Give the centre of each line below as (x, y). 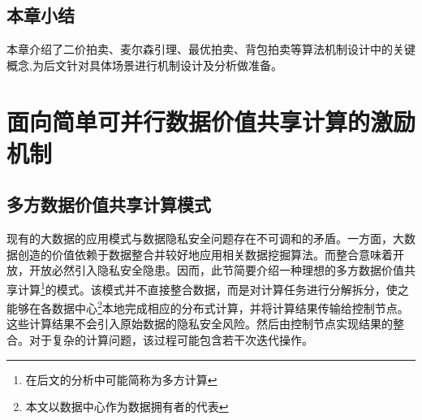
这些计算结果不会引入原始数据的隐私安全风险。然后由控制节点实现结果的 (200, 324)
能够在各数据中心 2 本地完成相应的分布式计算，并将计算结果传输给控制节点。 (208, 307)
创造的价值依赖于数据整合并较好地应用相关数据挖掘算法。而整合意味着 (205, 254)
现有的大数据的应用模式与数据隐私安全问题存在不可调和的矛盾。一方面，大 (205, 238)
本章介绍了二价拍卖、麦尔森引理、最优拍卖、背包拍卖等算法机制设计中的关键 (211, 49)
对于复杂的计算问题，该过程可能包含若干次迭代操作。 (171, 340)
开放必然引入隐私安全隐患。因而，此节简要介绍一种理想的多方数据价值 (216, 270)
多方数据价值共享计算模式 (109, 204)
